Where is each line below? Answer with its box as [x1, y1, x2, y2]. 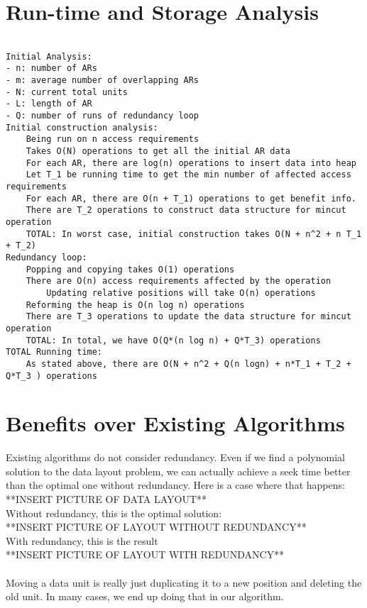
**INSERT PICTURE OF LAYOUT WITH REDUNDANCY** [6, 547, 285, 562]
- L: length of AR [6, 99, 92, 109]
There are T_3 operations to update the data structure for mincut [26, 311, 351, 322]
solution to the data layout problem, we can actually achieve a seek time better [6, 463, 351, 478]
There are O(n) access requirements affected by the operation [26, 276, 332, 287]
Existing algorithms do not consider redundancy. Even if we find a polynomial [6, 450, 345, 465]
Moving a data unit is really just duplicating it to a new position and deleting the [6, 575, 362, 590]
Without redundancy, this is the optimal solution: [6, 505, 222, 520]
